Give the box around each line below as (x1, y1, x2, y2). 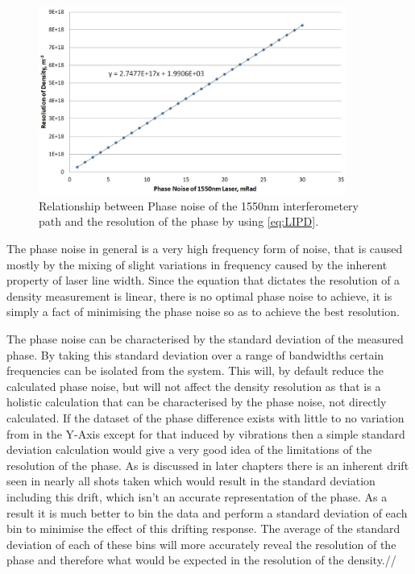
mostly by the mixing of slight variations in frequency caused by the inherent (6, 256, 388, 272)
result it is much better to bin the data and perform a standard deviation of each (6, 504, 408, 521)
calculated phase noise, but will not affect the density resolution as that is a (6, 377, 381, 394)
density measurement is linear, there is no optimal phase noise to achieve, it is (6, 287, 392, 304)
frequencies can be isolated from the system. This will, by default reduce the (6, 362, 384, 379)
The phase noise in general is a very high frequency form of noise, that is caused (6, 240, 403, 257)
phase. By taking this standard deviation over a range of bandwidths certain (6, 346, 384, 363)
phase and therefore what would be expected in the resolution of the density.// (6, 551, 396, 568)
